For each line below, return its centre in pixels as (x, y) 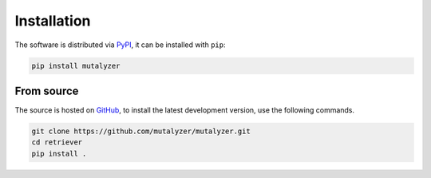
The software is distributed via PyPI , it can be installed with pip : (120, 45)
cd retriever (57, 142)
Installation (53, 21)
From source (47, 91)
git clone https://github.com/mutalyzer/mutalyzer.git (141, 131)
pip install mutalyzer (76, 65)
